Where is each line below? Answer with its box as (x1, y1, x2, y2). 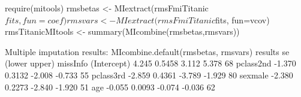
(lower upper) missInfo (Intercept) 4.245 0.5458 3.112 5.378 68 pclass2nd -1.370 (5, 57, 296, 69)
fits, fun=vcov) (215, 13, 270, 26)
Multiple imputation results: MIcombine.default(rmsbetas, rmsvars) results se (5, 45, 290, 57)
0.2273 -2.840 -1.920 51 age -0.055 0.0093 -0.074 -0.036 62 (5, 80, 215, 93)
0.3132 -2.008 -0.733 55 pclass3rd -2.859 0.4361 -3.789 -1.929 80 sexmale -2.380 (5, 68, 293, 81)
